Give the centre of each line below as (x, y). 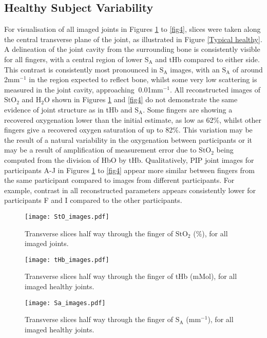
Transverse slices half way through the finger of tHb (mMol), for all (131, 276)
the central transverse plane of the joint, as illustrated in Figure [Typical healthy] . (133, 39)
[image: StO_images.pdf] (67, 217)
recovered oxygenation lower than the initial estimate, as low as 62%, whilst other (133, 119)
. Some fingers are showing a (188, 109)
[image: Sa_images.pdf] (65, 303)
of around (248, 69)
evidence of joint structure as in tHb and (68, 109)
